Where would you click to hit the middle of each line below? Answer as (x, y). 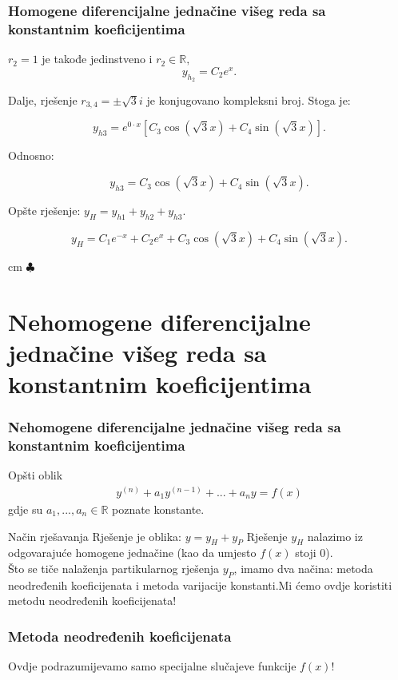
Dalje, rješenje (43, 100)
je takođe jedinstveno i (97, 59)
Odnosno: (31, 155)
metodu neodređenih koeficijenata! (92, 600)
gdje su (26, 509)
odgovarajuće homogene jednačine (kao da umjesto (132, 553)
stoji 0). (314, 553)
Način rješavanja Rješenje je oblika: (95, 536)
